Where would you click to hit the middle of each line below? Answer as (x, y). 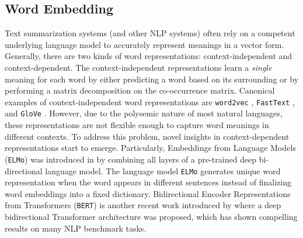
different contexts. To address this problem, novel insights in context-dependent (147, 136)
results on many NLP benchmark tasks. (76, 228)
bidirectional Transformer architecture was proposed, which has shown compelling (151, 217)
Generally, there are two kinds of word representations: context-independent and (149, 56)
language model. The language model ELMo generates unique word (163, 170)
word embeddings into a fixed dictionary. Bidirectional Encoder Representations (148, 193)
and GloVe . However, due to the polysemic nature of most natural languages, (144, 113)
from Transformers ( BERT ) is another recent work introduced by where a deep (143, 205)
